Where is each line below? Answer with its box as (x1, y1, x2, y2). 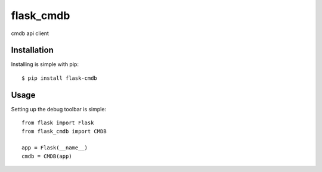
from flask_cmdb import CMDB (21, 128, 107, 135)
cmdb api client (11, 30, 49, 37)
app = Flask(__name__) (21, 145, 88, 151)
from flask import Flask (21, 120, 94, 126)
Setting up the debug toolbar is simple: (11, 105, 107, 112)
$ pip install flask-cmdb (21, 74, 98, 82)
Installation (11, 45, 54, 55)
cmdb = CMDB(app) (21, 152, 72, 160)
